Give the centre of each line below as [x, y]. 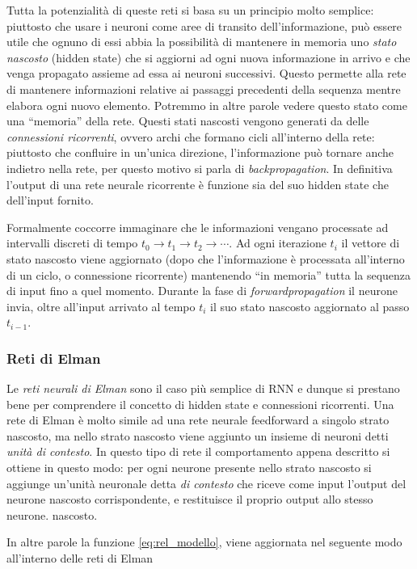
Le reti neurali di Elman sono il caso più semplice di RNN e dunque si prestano [203, 388]
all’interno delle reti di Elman [80, 558]
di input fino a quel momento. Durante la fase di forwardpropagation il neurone [202, 291]
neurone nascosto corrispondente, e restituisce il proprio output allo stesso [190, 499]
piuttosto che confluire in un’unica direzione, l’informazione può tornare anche [200, 152]
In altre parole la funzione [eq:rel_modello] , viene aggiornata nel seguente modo [204, 542]
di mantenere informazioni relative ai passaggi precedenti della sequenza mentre [204, 89]
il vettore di [371, 243]
